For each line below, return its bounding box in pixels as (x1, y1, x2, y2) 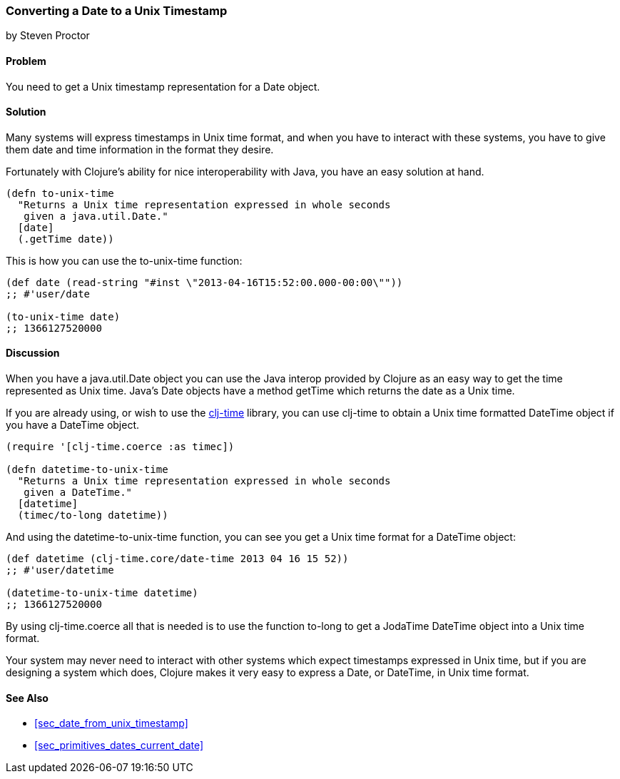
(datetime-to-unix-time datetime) (6, 587, 198, 599)
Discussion (6, 347, 60, 360)
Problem (6, 54, 46, 67)
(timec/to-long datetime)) (17, 509, 168, 521)
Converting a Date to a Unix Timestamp (6, 4, 228, 18)
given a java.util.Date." (24, 210, 168, 222)
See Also (6, 691, 49, 704)
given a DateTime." (24, 487, 133, 499)
